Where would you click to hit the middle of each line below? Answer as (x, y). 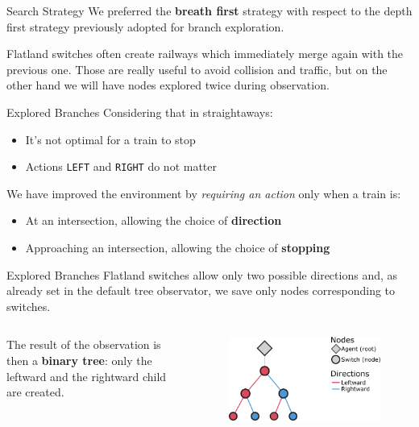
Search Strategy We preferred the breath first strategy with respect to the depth (209, 10)
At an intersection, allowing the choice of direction (153, 220)
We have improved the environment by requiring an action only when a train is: (204, 193)
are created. (35, 392)
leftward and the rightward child (87, 376)
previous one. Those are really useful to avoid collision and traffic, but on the (197, 69)
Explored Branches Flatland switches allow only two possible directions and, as (202, 274)
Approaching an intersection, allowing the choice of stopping (178, 247)
